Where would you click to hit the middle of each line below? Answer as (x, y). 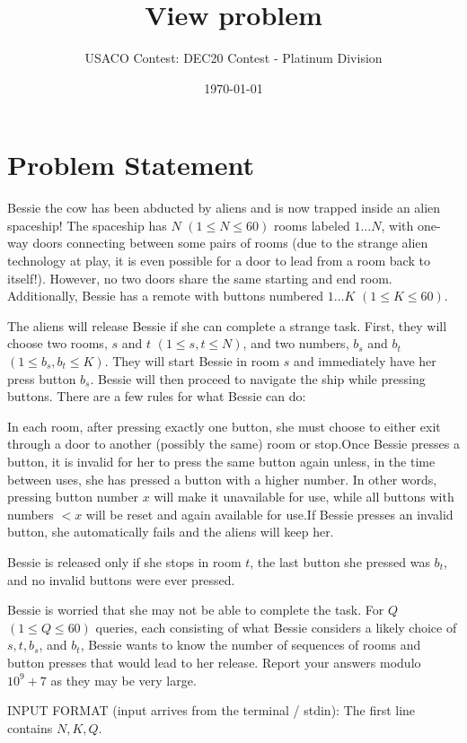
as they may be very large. (123, 680)
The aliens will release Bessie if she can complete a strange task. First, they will (227, 325)
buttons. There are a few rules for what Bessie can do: (157, 396)
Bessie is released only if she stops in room (124, 561)
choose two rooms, (57, 343)
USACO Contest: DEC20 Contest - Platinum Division (233, 58)
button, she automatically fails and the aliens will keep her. (171, 532)
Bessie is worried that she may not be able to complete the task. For (196, 610)
